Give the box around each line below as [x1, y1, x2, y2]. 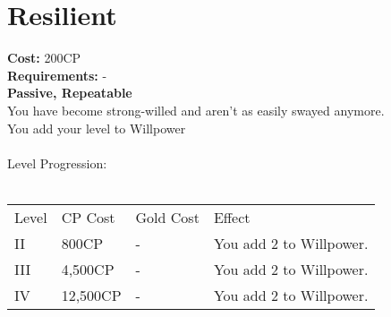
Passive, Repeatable [7, 83, 132, 102]
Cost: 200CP [7, 48, 81, 67]
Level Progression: [7, 153, 107, 172]
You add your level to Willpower [7, 118, 186, 137]
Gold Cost [135, 206, 200, 227]
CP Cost [61, 206, 115, 227]
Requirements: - [7, 65, 107, 84]
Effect [213, 206, 251, 227]
